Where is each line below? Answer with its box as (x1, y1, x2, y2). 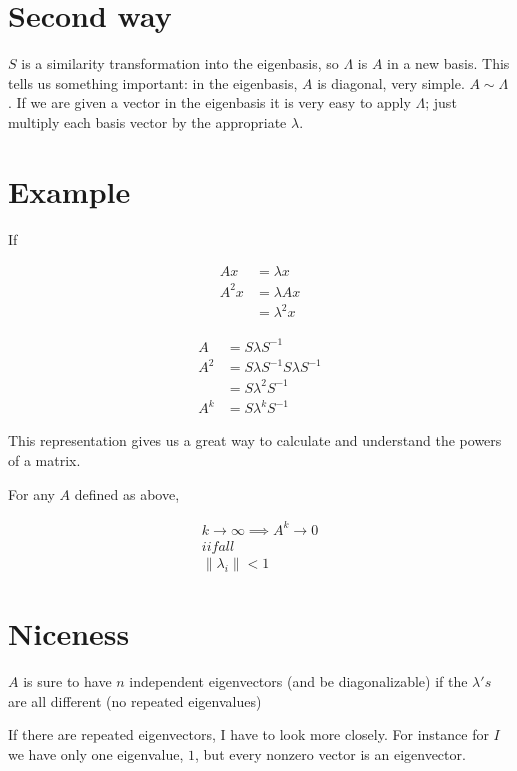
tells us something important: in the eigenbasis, (8, 72, 298, 93)
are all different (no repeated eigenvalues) (8, 690, 262, 711)
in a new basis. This (387, 53, 510, 74)
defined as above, (74, 483, 180, 504)
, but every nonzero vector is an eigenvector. (195, 743, 466, 764)
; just (425, 92, 457, 113)
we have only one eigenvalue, (8, 743, 184, 764)
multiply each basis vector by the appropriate (8, 111, 287, 132)
